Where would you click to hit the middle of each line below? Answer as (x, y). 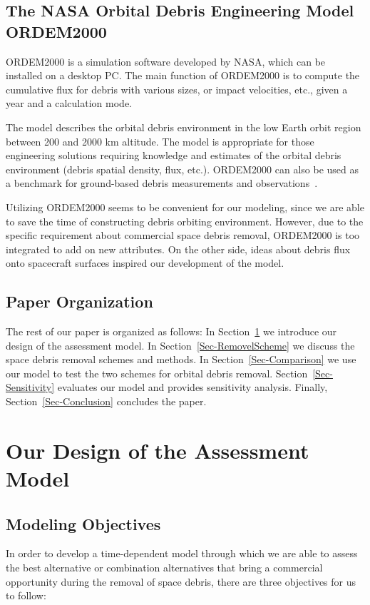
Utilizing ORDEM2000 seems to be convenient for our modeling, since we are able (185, 207)
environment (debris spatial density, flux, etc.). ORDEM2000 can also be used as (183, 169)
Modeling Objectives (83, 523)
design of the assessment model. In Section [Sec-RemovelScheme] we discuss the (180, 345)
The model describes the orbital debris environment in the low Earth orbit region (184, 127)
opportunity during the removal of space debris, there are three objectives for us (181, 581)
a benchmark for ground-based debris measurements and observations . (162, 183)
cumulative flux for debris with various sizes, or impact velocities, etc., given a (177, 89)
